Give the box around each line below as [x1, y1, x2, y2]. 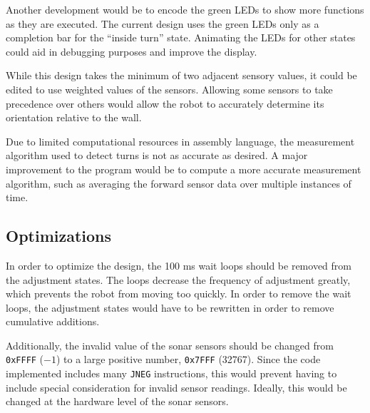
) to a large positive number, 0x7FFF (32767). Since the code [56, 352, 321, 367]
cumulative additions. [6, 314, 100, 329]
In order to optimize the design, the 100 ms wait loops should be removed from [6, 258, 351, 272]
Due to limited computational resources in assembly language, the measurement [6, 133, 355, 148]
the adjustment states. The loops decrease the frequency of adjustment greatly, [6, 272, 351, 287]
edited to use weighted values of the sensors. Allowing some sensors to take [6, 81, 333, 96]
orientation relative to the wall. [6, 110, 142, 125]
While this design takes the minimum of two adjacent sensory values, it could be [6, 68, 357, 83]
